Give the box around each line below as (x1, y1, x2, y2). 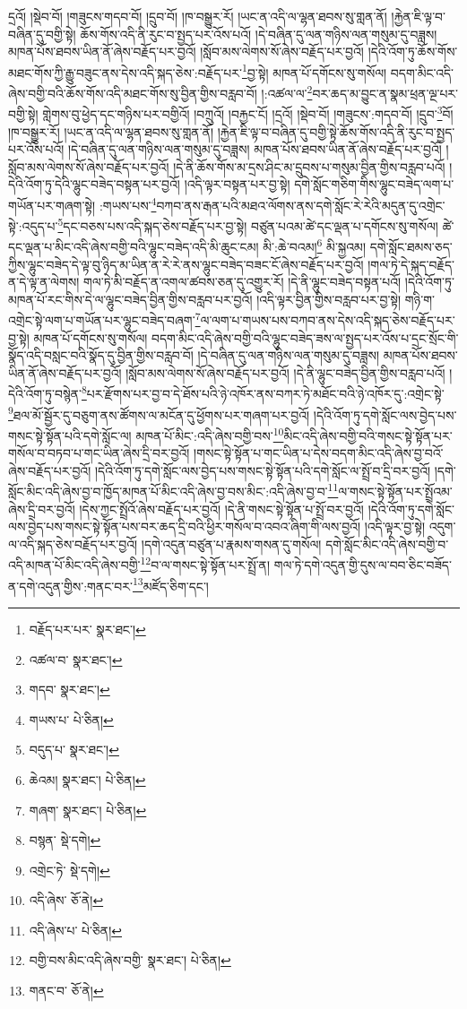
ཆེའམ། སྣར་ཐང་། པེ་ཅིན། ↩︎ (29, 770, 146, 789)
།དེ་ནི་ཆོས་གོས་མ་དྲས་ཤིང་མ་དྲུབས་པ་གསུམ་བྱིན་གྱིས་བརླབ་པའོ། (173, 157, 445, 176)
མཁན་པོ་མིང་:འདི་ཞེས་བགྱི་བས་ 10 (135, 423, 284, 444)
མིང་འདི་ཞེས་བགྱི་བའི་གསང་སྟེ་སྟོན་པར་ (283, 426, 453, 444)
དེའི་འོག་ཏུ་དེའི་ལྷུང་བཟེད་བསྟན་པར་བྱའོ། (8, 175, 180, 194)
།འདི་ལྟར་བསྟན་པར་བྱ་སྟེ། (184, 175, 290, 194)
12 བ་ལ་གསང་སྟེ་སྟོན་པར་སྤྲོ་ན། (140, 553, 271, 574)
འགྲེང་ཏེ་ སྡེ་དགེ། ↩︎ (29, 860, 110, 879)
